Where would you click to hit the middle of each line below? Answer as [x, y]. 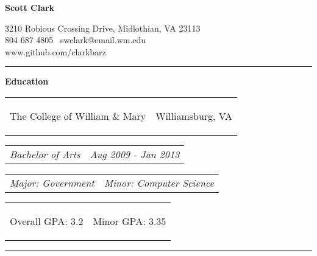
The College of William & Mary [78, 116]
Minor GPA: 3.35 [130, 221]
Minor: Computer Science [159, 182]
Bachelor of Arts [45, 154]
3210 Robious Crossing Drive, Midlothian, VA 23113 [103, 28]
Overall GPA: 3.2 [47, 221]
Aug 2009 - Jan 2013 [135, 154]
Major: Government [52, 182]
